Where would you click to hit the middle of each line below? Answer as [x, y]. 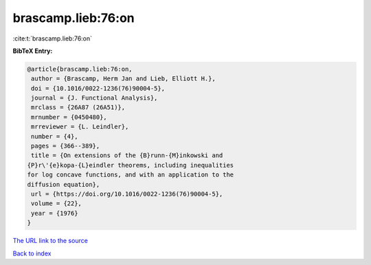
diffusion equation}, [64, 184]
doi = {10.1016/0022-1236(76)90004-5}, [98, 88]
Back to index [32, 253]
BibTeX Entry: [33, 51]
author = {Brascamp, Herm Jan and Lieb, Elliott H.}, [123, 79]
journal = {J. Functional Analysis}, [94, 98]
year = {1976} [55, 213]
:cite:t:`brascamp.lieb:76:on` [53, 38]
